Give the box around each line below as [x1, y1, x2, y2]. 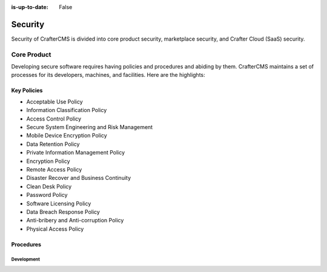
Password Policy [26, 191, 68, 199]
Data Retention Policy [26, 140, 80, 148]
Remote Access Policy [26, 165, 82, 173]
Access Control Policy [26, 115, 82, 122]
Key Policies [11, 87, 43, 94]
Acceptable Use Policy [26, 98, 83, 105]
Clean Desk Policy [26, 182, 72, 190]
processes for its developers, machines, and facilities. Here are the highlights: [11, 71, 205, 79]
